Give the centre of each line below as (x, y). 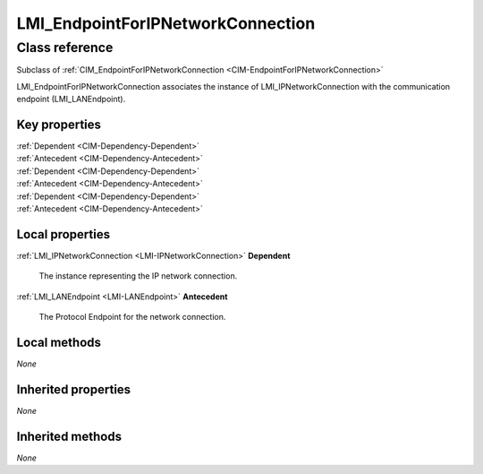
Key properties (59, 124)
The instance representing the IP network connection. (138, 276)
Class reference (65, 47)
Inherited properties (74, 389)
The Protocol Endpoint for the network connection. (132, 317)
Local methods (59, 342)
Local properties (64, 234)
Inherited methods (69, 436)
